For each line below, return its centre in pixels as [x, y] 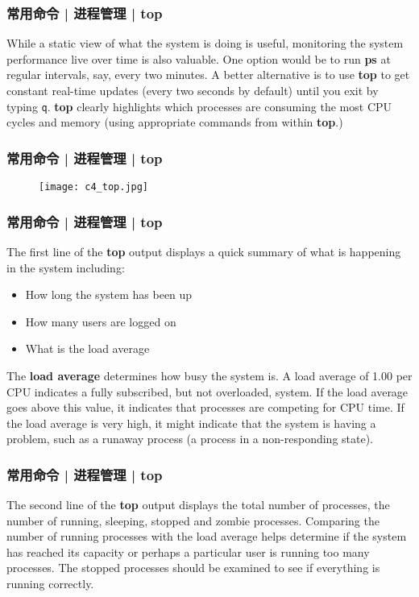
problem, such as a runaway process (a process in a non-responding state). [190, 439]
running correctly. [50, 584]
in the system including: [66, 267]
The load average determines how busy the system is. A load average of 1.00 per [209, 375]
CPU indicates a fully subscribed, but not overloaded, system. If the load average [207, 391]
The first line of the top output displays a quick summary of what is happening [204, 251]
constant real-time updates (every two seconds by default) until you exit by [193, 90]
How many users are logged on [101, 321]
